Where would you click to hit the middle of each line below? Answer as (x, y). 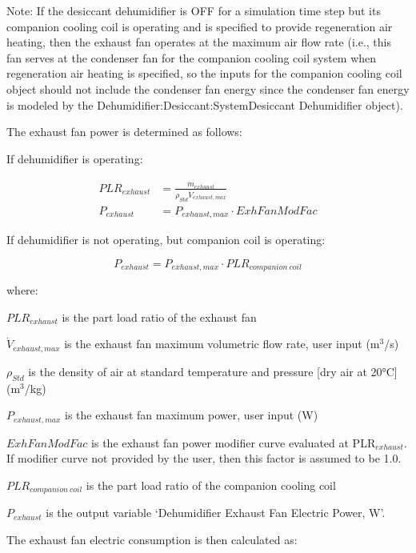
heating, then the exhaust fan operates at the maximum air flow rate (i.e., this (199, 42)
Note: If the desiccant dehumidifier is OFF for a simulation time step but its (194, 10)
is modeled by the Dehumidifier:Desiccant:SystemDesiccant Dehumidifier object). (205, 104)
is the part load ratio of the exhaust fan (159, 317)
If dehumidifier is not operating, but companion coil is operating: (166, 240)
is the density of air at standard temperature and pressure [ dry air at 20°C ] (213, 371)
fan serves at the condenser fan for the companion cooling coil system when (192, 57)
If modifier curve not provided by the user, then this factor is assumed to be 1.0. (204, 458)
